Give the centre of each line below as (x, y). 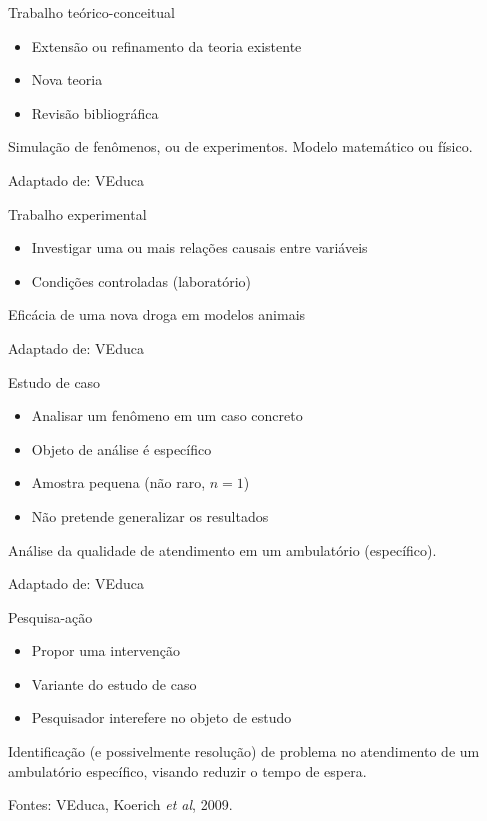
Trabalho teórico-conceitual (91, 12)
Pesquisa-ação (50, 616)
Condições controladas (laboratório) (141, 280)
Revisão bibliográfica (95, 112)
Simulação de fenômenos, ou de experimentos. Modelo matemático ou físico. (240, 146)
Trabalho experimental (77, 213)
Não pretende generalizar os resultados (150, 515)
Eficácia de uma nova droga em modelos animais (157, 314)
